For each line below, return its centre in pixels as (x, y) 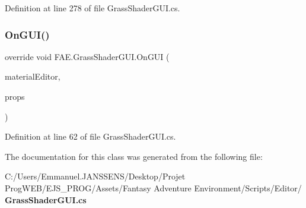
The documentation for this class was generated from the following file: (134, 156)
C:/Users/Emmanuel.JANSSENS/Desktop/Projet (95, 176)
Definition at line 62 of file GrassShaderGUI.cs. (90, 136)
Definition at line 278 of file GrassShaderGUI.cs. (93, 8)
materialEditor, (33, 76)
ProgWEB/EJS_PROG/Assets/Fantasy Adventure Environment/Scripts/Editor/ (153, 187)
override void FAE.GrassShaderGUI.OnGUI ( (87, 56)
